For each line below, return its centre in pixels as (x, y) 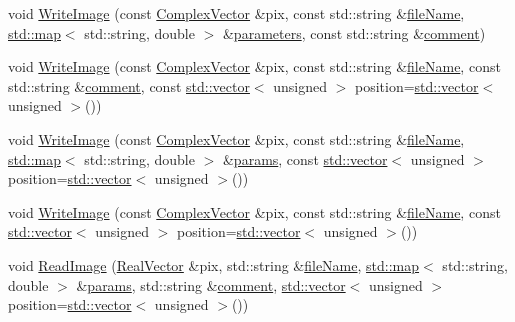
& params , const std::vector (305, 158)
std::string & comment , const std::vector (129, 85)
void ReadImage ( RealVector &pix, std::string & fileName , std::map (214, 264)
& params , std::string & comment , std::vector (211, 284)
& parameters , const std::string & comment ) (354, 32)
